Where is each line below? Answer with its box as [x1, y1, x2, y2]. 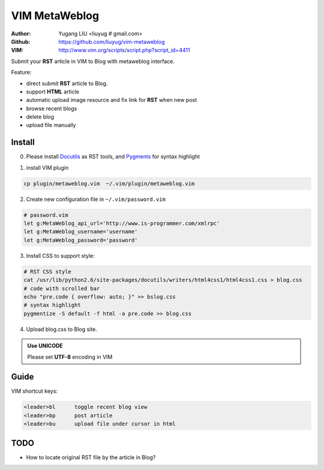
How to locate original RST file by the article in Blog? [26, 453, 156, 461]
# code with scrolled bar [23, 285, 100, 292]
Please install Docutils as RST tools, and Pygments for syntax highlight [26, 153, 200, 160]
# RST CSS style [23, 268, 72, 275]
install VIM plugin [26, 164, 69, 171]
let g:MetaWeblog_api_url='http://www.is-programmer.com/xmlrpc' [23, 220, 220, 227]
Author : [11, 30, 31, 37]
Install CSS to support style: [26, 252, 95, 259]
